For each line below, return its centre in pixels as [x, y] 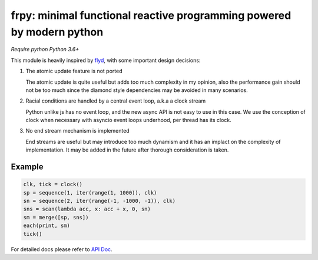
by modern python [57, 32]
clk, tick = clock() [53, 185]
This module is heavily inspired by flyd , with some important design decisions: [106, 60]
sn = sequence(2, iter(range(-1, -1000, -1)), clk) [100, 201]
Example [27, 167]
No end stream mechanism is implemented [77, 131]
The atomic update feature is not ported [74, 71]
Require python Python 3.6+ [45, 50]
